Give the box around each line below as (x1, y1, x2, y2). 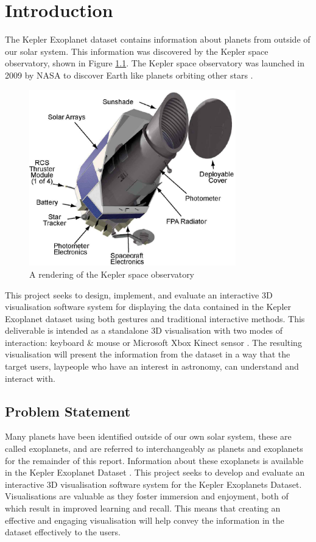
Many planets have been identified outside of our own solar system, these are (5, 430, 292, 443)
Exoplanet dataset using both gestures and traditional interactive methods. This (5, 312, 305, 325)
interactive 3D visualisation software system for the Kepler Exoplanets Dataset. (5, 477, 302, 490)
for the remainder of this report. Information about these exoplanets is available (5, 454, 304, 466)
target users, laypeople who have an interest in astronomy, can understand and (5, 360, 299, 373)
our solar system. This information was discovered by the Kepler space (5, 44, 269, 57)
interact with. (5, 371, 55, 384)
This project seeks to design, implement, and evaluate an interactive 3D (5, 288, 273, 301)
